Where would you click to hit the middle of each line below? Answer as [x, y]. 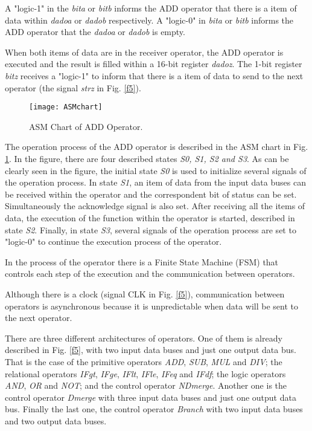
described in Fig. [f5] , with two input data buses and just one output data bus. [151, 350]
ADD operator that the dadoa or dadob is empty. [95, 32]
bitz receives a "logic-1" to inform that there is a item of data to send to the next [154, 75]
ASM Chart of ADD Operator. [86, 126]
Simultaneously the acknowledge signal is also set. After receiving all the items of [155, 206]
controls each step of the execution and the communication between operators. [150, 274]
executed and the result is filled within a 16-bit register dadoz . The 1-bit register [154, 64]
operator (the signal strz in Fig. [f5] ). [73, 87]
